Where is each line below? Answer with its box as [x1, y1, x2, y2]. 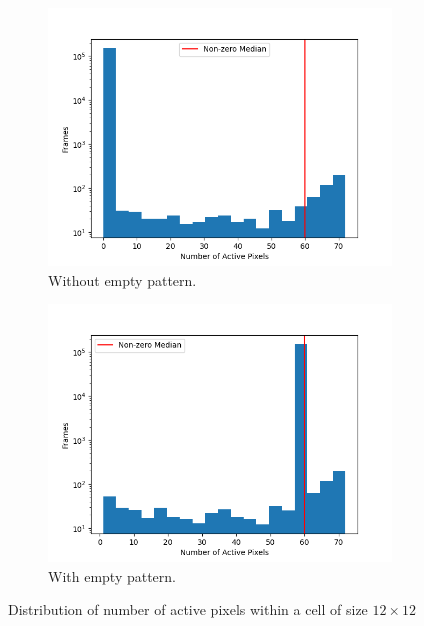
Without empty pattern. [48, 269, 197, 290]
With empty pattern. [48, 565, 177, 586]
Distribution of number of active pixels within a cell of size [8, 599, 368, 620]
